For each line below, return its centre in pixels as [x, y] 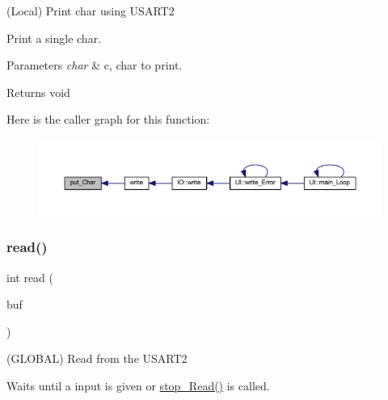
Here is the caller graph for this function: [108, 119]
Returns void [38, 92]
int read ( [30, 277]
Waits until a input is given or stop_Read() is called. [138, 385]
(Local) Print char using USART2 [91, 11]
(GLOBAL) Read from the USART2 [97, 358]
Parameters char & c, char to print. [95, 65]
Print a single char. [54, 38]
